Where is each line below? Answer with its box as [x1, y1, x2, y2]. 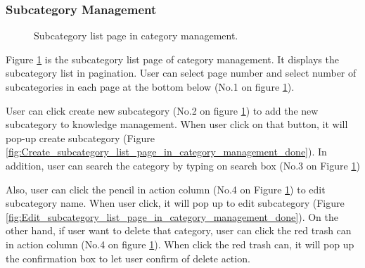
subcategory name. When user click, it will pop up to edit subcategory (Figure [6, 196, 345, 210]
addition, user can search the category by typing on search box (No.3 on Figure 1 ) [6, 158, 360, 172]
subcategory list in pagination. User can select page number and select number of [6, 65, 357, 80]
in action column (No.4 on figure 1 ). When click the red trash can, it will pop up [6, 236, 354, 251]
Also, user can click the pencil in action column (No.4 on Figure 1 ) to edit [6, 181, 326, 196]
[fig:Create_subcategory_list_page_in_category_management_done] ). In [6, 144, 327, 159]
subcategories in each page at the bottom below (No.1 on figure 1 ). [6, 79, 295, 94]
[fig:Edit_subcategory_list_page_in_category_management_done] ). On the [6, 209, 338, 224]
